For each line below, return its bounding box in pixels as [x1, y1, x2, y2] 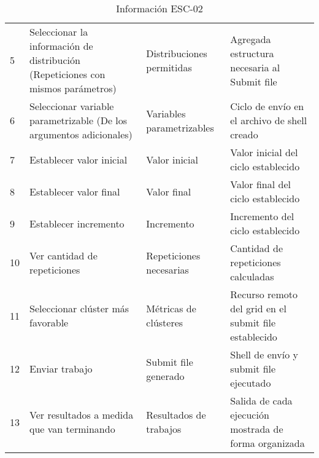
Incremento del [230, 209, 294, 223]
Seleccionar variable [29, 99, 114, 113]
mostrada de [230, 422, 283, 436]
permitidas [146, 60, 192, 74]
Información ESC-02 [116, 1, 203, 15]
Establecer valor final [29, 184, 120, 199]
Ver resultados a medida [29, 408, 134, 422]
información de [29, 39, 93, 53]
